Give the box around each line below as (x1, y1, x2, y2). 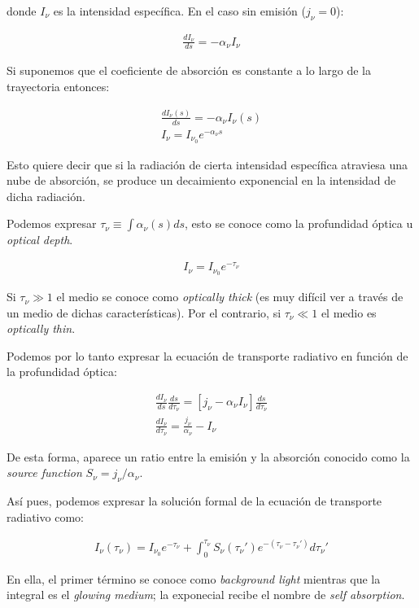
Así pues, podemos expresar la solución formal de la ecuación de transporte (7, 492, 382, 510)
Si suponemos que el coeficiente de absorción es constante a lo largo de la (7, 62, 372, 79)
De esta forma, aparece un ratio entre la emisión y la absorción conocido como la (7, 448, 410, 465)
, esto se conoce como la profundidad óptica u (185, 215, 413, 232)
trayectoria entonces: (7, 77, 110, 94)
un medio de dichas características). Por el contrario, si (7, 304, 282, 321)
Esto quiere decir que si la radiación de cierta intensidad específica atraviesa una (7, 155, 408, 173)
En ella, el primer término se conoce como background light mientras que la (7, 570, 381, 587)
